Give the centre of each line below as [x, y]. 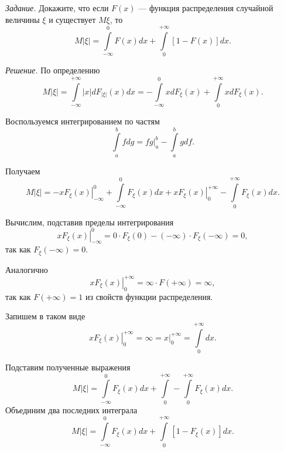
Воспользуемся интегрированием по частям [83, 121]
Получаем [23, 171]
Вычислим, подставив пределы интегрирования [90, 222]
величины [23, 19]
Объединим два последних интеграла [71, 409]
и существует [72, 19]
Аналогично [27, 269]
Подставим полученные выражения [68, 367]
